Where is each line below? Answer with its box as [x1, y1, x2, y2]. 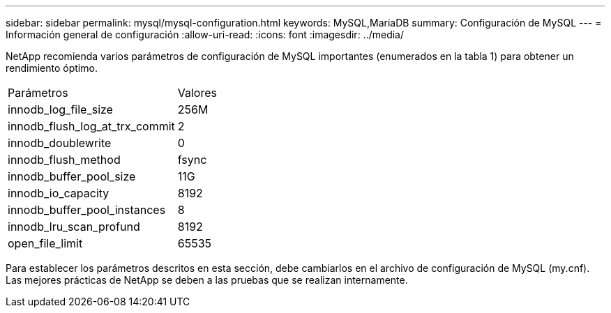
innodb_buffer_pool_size [8, 169, 136, 183]
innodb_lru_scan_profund [8, 220, 140, 234]
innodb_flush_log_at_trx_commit [8, 119, 175, 133]
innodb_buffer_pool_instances [8, 203, 166, 217]
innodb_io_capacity [8, 186, 110, 200]
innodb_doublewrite [8, 136, 112, 150]
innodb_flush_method [8, 153, 121, 167]
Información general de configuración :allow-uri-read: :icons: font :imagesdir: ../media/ [6, 29, 405, 40]
